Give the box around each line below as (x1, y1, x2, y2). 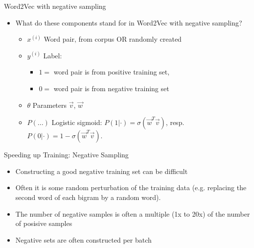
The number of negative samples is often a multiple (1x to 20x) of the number (15, 208, 250, 219)
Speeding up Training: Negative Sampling (4, 149, 129, 160)
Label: (43, 50, 62, 60)
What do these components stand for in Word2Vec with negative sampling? (15, 17, 242, 27)
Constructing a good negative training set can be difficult (15, 166, 188, 176)
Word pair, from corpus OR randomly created (44, 34, 182, 44)
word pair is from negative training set (53, 83, 169, 93)
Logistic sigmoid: (51, 117, 102, 127)
